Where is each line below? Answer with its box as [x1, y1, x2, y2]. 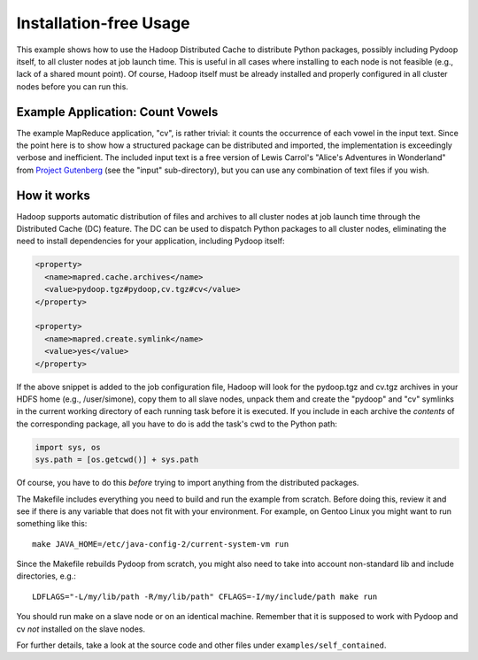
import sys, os [35, 442, 101, 452]
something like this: [16, 518, 88, 529]
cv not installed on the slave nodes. [16, 624, 146, 634]
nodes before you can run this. [16, 81, 128, 92]
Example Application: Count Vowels [16, 104, 219, 119]
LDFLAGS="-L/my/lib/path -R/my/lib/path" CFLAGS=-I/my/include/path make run [32, 591, 378, 602]
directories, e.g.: [16, 571, 77, 581]
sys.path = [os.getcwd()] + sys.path [35, 455, 199, 464]
